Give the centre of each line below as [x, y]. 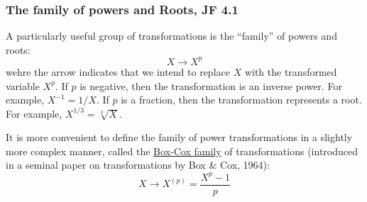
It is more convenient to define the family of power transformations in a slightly [179, 137]
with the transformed [291, 71]
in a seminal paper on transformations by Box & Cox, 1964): [138, 165]
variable [23, 85]
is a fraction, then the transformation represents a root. [241, 100]
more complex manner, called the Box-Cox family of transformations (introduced [182, 151]
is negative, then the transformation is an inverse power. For [211, 85]
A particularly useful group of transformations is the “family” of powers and [171, 36]
